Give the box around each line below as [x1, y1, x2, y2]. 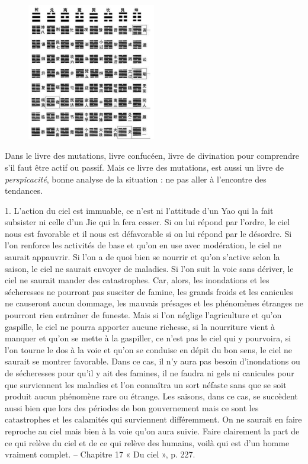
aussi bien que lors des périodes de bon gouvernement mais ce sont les [5, 401, 259, 414]
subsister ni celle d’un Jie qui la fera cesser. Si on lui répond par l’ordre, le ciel [5, 216, 290, 228]
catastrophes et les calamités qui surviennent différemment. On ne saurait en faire [5, 413, 302, 425]
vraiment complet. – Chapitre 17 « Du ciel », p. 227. [5, 448, 195, 460]
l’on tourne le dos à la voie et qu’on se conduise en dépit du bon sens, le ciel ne [5, 343, 292, 356]
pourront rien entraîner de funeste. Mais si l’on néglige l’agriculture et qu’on [5, 309, 282, 321]
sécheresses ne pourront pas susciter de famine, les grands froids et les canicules [5, 285, 293, 297]
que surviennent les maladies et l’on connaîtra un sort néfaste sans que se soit [5, 378, 287, 391]
